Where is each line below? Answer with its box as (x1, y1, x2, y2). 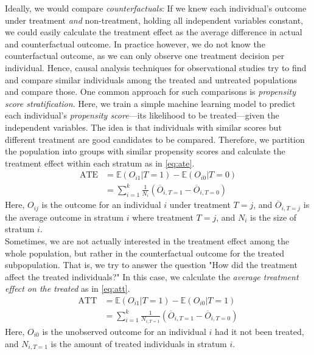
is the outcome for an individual (41, 198, 161, 211)
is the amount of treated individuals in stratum (51, 337, 227, 350)
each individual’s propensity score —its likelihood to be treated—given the (5, 109, 279, 122)
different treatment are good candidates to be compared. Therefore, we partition (5, 133, 305, 145)
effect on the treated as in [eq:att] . (5, 282, 130, 295)
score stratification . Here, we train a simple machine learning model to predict (5, 97, 296, 109)
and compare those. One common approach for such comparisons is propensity (5, 85, 296, 98)
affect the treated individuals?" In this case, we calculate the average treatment (5, 270, 299, 283)
